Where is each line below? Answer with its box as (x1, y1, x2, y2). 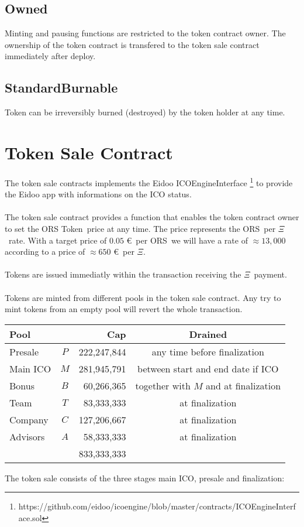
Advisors (9, 429, 45, 443)
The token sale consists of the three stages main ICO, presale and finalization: (5, 471, 285, 484)
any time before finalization (151, 344, 264, 358)
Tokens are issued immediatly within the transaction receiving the (5, 268, 241, 280)
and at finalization (206, 378, 281, 392)
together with (135, 378, 191, 392)
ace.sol (18, 511, 42, 523)
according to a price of (5, 245, 85, 258)
